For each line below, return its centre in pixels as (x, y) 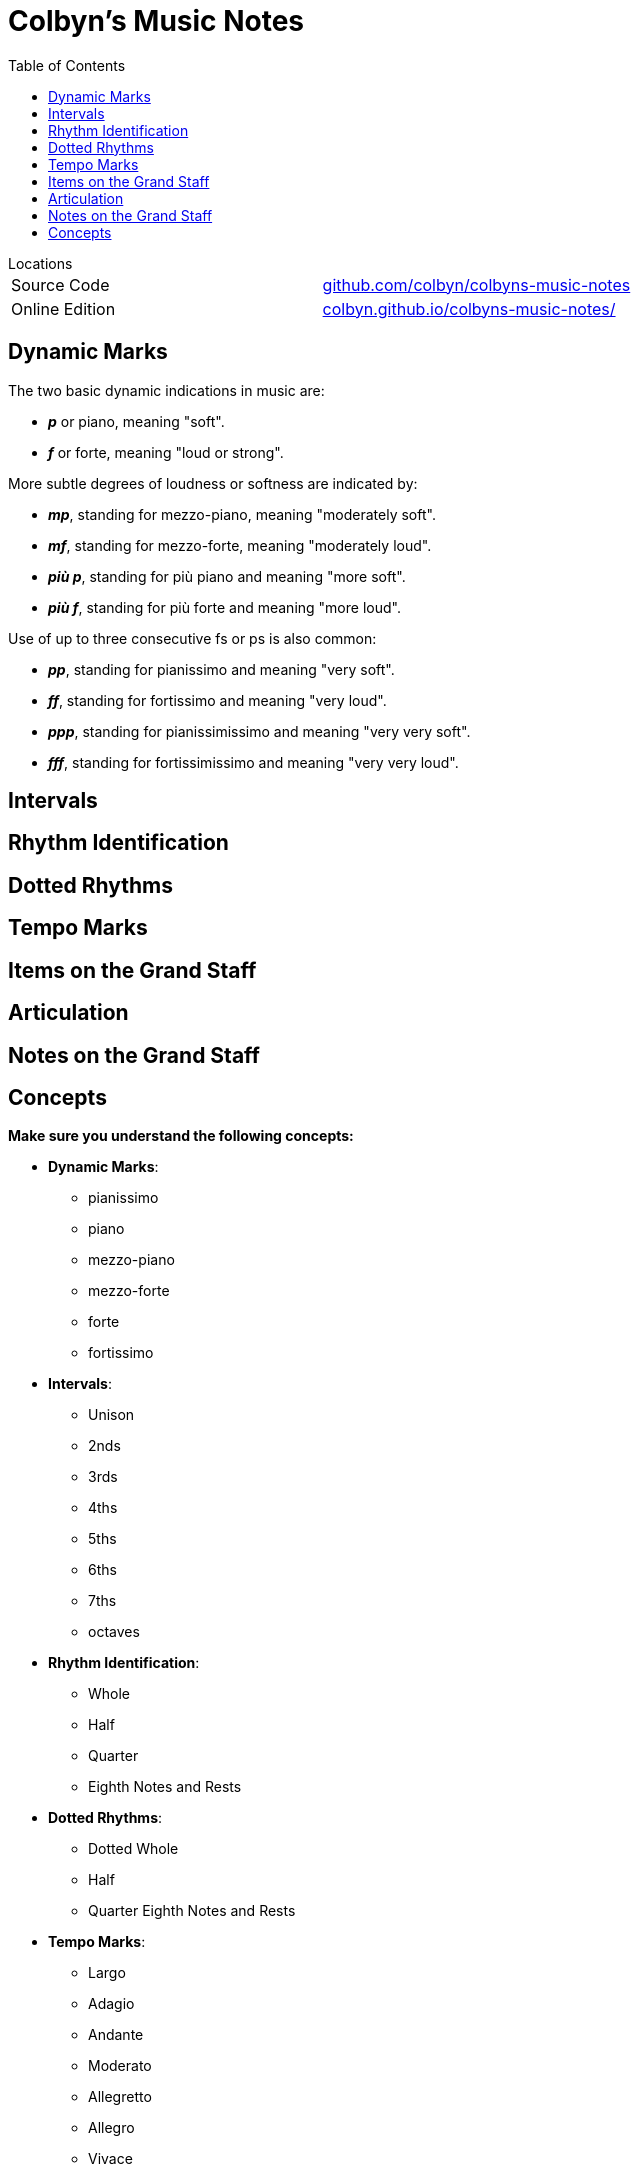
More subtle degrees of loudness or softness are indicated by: (213, 483)
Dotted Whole (133, 1849)
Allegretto (120, 2097)
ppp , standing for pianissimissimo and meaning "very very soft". (259, 731)
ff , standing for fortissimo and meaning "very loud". (217, 700)
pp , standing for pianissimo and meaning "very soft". (221, 669)
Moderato (120, 2066)
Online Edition (63, 308)
